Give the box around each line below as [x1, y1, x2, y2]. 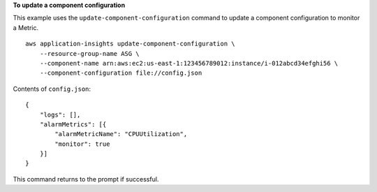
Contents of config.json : [13, 84, 91, 93]
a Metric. [13, 23, 39, 31]
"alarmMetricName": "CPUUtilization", [54, 130, 188, 138]
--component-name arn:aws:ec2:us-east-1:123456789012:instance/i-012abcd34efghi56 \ [39, 59, 339, 67]
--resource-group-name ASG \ [39, 50, 140, 57]
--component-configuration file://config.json [39, 69, 202, 77]
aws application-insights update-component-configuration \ [25, 40, 235, 48]
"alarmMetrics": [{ [39, 120, 107, 128]
